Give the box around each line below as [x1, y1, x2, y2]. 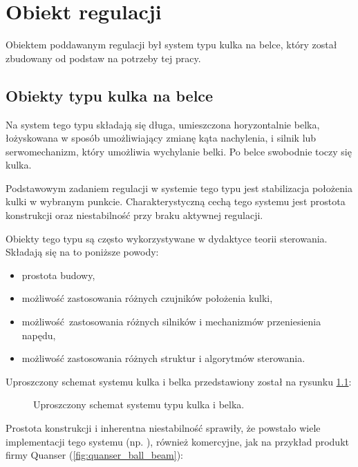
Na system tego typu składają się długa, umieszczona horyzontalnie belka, [6, 117, 320, 131]
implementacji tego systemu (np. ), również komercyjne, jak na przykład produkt [6, 434, 349, 448]
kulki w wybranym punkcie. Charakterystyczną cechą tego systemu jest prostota [6, 194, 346, 209]
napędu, [21, 327, 56, 342]
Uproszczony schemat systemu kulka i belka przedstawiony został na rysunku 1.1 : [6, 374, 352, 388]
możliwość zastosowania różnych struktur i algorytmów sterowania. [21, 351, 305, 365]
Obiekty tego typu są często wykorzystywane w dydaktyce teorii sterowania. [6, 231, 328, 245]
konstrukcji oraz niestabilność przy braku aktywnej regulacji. [6, 208, 263, 222]
